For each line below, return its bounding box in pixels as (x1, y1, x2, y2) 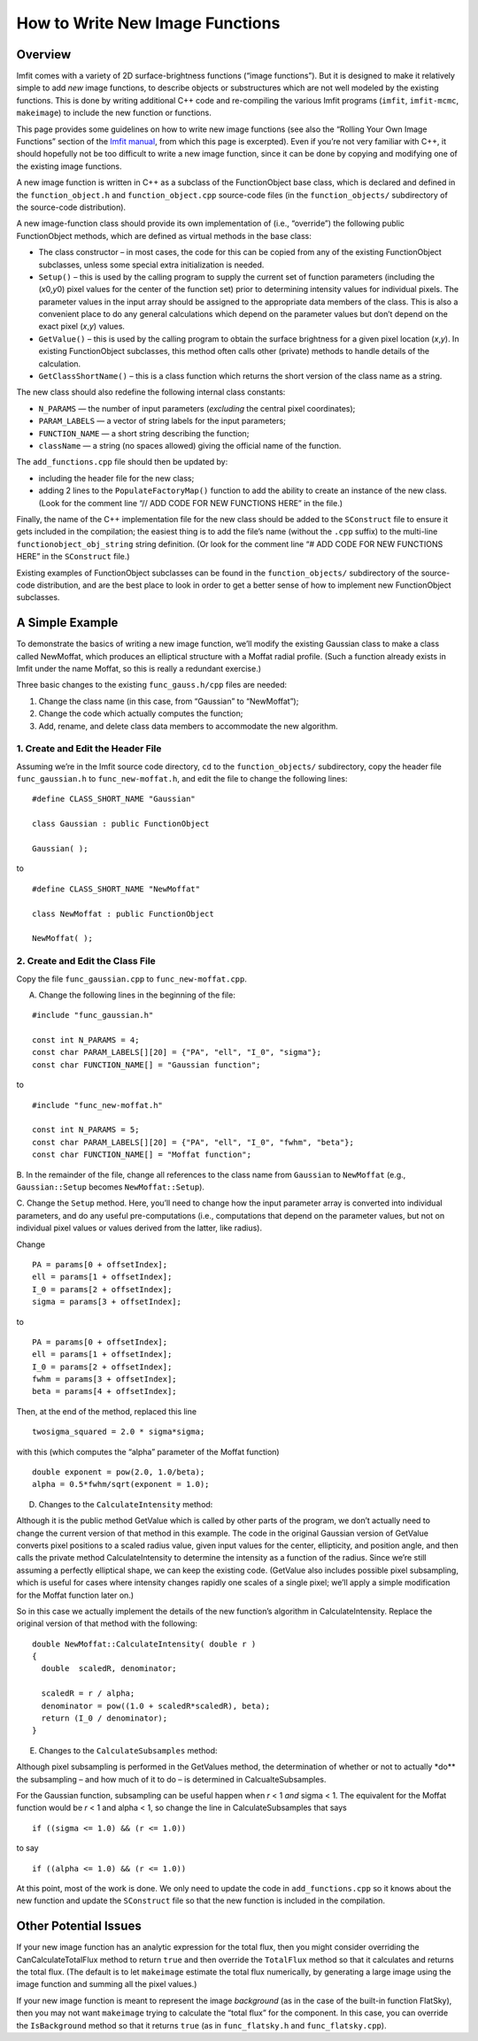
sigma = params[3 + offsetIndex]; (32, 1297, 181, 1307)
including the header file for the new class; (38, 473, 195, 483)
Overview (16, 47, 72, 62)
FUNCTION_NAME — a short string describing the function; (38, 427, 250, 438)
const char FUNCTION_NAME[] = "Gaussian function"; (32, 1059, 261, 1070)
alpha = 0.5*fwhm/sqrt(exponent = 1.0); (32, 1479, 210, 1490)
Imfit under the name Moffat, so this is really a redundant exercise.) (16, 663, 261, 674)
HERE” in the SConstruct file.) (16, 551, 130, 562)
